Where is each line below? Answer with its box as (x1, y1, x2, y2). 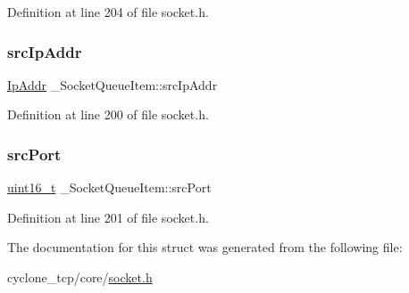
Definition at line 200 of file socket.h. (7, 105, 209, 124)
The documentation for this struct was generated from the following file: (7, 238, 403, 256)
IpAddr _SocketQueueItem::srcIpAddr (7, 75, 218, 94)
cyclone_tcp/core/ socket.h (7, 268, 153, 286)
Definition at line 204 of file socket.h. (7, 3, 209, 20)
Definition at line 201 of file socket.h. (7, 208, 209, 226)
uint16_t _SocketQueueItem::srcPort (7, 178, 212, 197)
